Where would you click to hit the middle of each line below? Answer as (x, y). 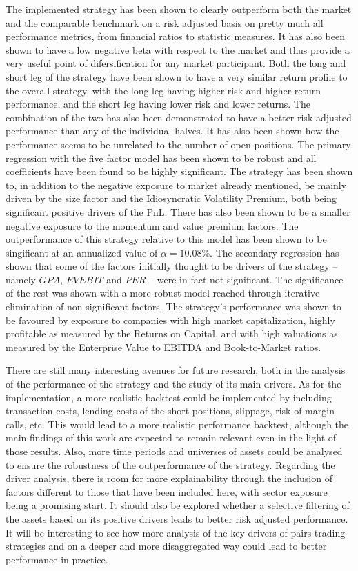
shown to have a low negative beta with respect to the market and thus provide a (178, 49)
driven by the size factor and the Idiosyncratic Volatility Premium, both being (171, 198)
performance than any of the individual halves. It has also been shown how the (172, 131)
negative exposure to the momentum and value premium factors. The (152, 225)
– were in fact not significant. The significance (246, 279)
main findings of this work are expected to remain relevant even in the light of (171, 438)
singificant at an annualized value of (82, 252)
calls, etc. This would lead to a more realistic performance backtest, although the (177, 424)
